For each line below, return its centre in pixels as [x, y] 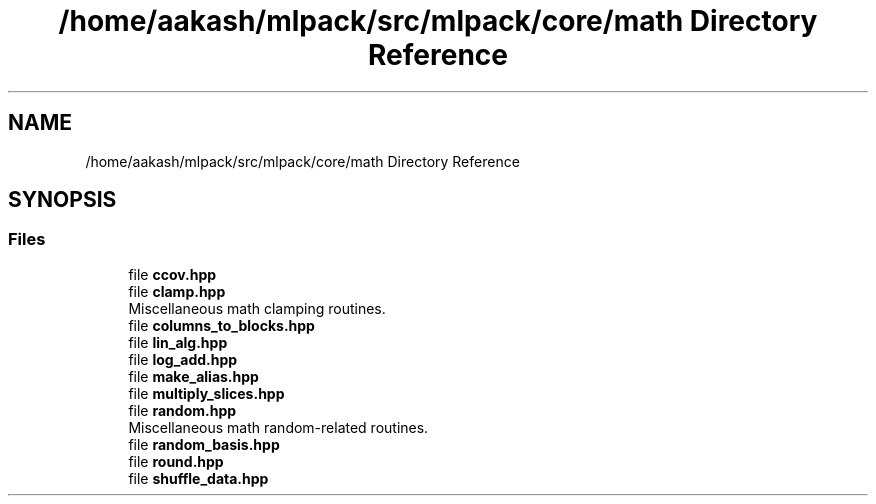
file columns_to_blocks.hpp [221, 325]
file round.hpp [176, 461]
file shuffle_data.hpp [198, 478]
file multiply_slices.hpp [206, 393]
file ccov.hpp [172, 274]
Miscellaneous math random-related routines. [278, 427]
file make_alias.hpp [193, 376]
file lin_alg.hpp [178, 342]
